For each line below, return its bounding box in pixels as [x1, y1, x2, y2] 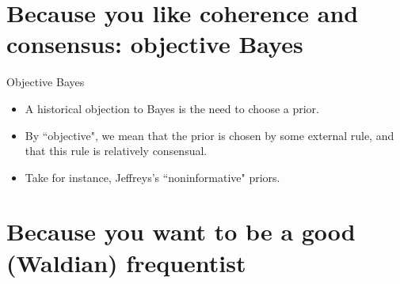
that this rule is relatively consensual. [25, 142, 208, 159]
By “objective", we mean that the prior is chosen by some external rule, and [25, 127, 394, 143]
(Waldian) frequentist [6, 246, 246, 278]
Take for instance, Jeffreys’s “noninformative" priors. [25, 169, 280, 185]
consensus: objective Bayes [6, 28, 303, 60]
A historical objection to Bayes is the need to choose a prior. [25, 100, 319, 116]
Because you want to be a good [6, 215, 356, 248]
